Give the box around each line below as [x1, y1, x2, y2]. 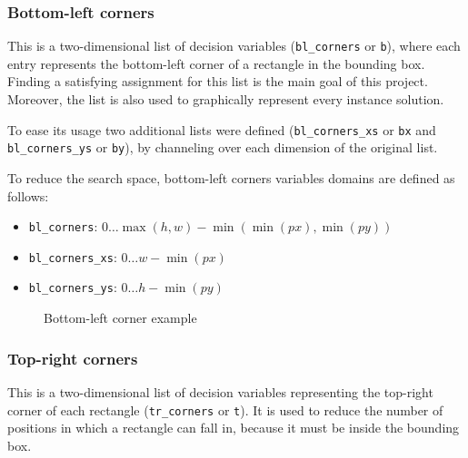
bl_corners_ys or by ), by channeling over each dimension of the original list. [7, 138, 438, 157]
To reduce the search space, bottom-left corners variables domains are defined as [7, 168, 455, 187]
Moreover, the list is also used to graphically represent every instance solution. [7, 90, 444, 109]
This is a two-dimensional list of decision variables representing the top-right [7, 382, 433, 401]
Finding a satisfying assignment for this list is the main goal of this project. [7, 72, 428, 91]
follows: [7, 186, 49, 205]
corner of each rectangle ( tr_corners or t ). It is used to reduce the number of [7, 400, 443, 419]
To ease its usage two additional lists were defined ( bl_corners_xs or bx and [7, 120, 436, 139]
